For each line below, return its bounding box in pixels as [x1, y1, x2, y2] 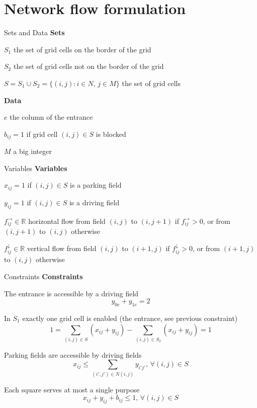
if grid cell [26, 128, 58, 139]
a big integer [13, 146, 52, 156]
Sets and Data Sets [4, 27, 65, 38]
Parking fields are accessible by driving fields [4, 349, 142, 360]
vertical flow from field [27, 242, 97, 253]
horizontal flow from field [28, 215, 106, 226]
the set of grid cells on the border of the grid [13, 44, 151, 54]
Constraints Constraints [4, 271, 83, 281]
